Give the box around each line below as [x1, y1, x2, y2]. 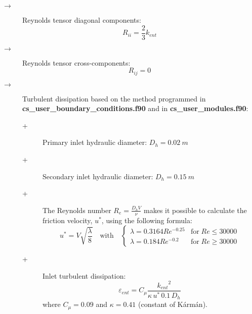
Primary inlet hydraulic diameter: [43, 137, 147, 147]
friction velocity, [43, 215, 93, 225]
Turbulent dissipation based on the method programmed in [22, 93, 206, 103]
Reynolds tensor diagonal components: [22, 15, 141, 25]
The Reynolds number [43, 204, 111, 215]
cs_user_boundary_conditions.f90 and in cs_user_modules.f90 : [22, 103, 248, 114]
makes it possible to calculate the [144, 204, 247, 215]
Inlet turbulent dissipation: [43, 270, 126, 281]
